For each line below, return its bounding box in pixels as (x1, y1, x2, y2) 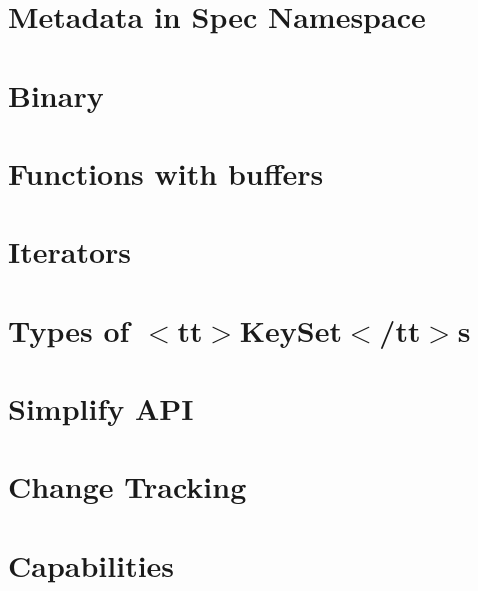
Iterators (8, 231, 132, 272)
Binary (8, 74, 104, 115)
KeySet (239, 309, 342, 350)
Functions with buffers (8, 152, 324, 193)
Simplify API (8, 388, 194, 429)
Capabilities (8, 544, 175, 585)
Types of (8, 309, 130, 350)
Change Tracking (8, 466, 247, 507)
